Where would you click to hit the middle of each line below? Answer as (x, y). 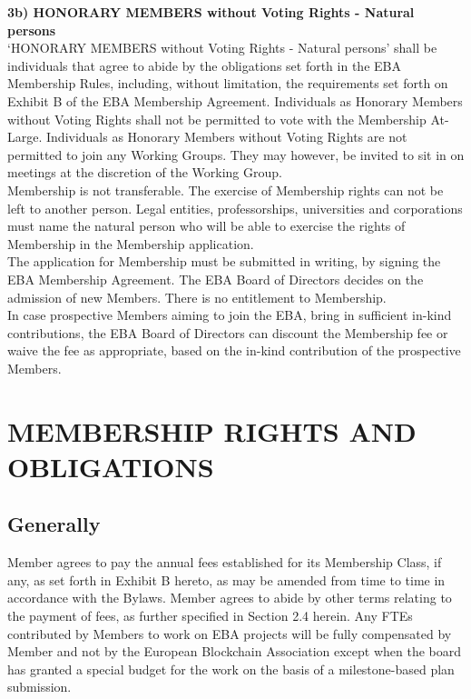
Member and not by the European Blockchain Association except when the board (235, 651)
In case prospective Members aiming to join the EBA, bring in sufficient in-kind (230, 315)
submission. (39, 687)
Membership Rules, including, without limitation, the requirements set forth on (228, 83)
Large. (25, 137)
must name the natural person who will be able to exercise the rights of (206, 226)
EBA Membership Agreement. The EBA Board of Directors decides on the (216, 279)
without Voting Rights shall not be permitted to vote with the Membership (217, 119)
